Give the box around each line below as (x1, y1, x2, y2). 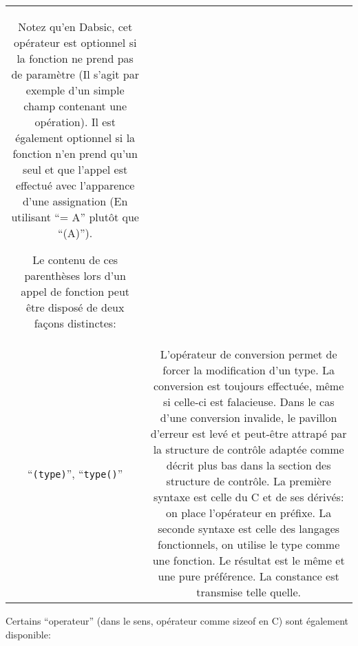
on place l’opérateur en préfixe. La (165, 505, 332, 521)
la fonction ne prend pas (17, 50, 134, 66)
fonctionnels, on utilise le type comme (158, 536, 340, 552)
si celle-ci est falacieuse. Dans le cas (162, 394, 335, 410)
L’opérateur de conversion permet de (160, 346, 337, 362)
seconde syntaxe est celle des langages (158, 521, 340, 536)
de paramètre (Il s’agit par (11, 66, 139, 82)
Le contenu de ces (32, 252, 118, 268)
